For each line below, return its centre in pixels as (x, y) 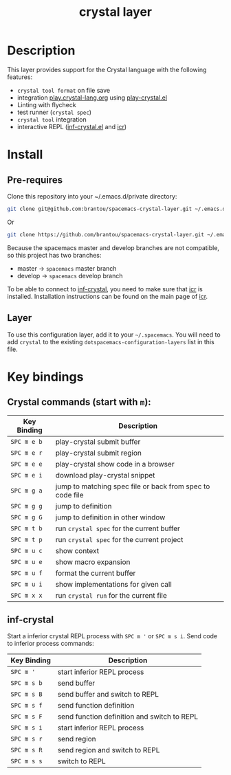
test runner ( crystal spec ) (54, 112)
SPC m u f (26, 573)
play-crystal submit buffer (98, 442)
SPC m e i (26, 475)
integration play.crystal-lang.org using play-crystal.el (92, 98)
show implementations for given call (113, 584)
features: (20, 77)
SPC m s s (26, 761)
